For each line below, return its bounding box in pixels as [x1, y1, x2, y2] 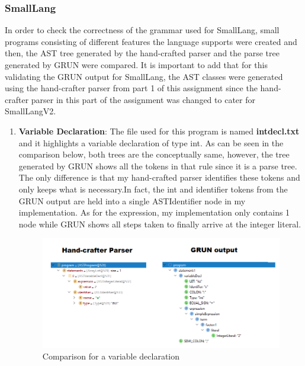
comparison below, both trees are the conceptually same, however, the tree [18, 148, 290, 160]
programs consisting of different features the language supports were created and [5, 35, 297, 47]
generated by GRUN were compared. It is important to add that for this [5, 59, 268, 70]
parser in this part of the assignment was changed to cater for [31, 93, 255, 105]
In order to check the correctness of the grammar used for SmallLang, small [5, 24, 280, 36]
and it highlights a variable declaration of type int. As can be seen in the [18, 136, 284, 149]
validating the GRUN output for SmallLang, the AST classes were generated [5, 70, 283, 82]
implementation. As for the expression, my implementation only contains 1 [18, 206, 290, 219]
